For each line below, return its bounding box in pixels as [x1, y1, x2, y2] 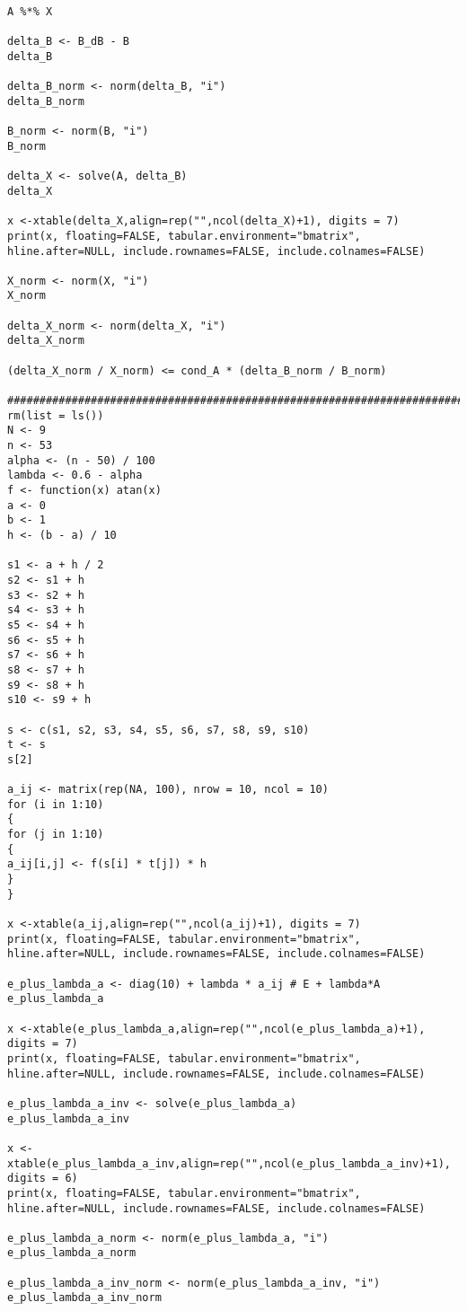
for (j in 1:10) [7, 828, 104, 841]
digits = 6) [7, 1172, 78, 1185]
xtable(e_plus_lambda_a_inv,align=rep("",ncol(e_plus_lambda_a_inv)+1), [7, 1157, 451, 1170]
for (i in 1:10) [7, 797, 104, 811]
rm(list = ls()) [7, 409, 104, 422]
